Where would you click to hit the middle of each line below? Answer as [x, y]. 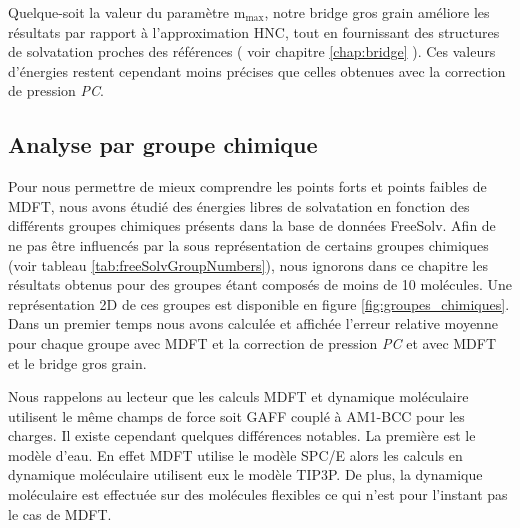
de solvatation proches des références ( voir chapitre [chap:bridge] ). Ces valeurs [252, 51]
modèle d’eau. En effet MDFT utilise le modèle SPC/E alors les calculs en [235, 454]
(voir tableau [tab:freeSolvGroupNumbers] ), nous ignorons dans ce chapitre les [248, 264]
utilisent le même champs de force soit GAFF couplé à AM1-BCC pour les [236, 415]
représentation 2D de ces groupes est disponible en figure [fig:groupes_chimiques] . [259, 303]
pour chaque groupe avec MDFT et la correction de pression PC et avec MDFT [252, 342]
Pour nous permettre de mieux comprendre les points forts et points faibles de [247, 186]
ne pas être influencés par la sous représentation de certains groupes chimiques [248, 244]
